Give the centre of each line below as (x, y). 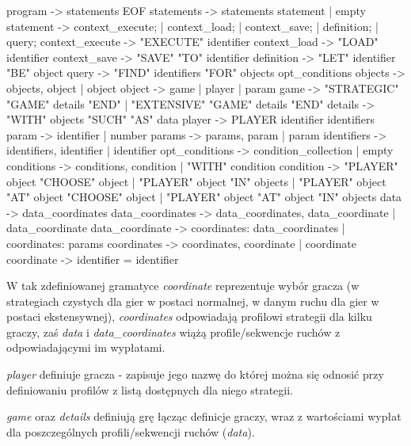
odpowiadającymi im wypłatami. (86, 347)
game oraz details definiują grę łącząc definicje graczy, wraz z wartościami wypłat (204, 416)
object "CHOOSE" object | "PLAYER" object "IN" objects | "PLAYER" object (196, 181)
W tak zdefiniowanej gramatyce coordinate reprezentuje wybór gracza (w (183, 286)
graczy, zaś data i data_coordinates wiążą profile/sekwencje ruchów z (173, 332)
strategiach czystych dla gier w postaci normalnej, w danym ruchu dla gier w (193, 301)
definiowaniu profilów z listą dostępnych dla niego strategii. (150, 389)
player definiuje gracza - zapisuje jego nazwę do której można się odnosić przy (195, 374)
